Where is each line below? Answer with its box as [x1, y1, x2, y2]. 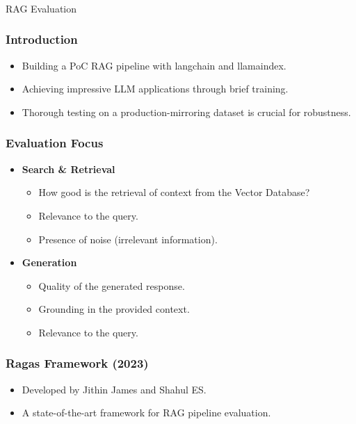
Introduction [6, 31, 78, 48]
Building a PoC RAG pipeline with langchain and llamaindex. [22, 58, 286, 72]
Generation [22, 255, 77, 270]
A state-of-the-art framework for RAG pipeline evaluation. [22, 405, 271, 420]
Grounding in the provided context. [38, 302, 190, 316]
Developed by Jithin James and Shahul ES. [22, 382, 207, 396]
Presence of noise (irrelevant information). [38, 231, 218, 246]
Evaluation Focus [6, 134, 104, 152]
